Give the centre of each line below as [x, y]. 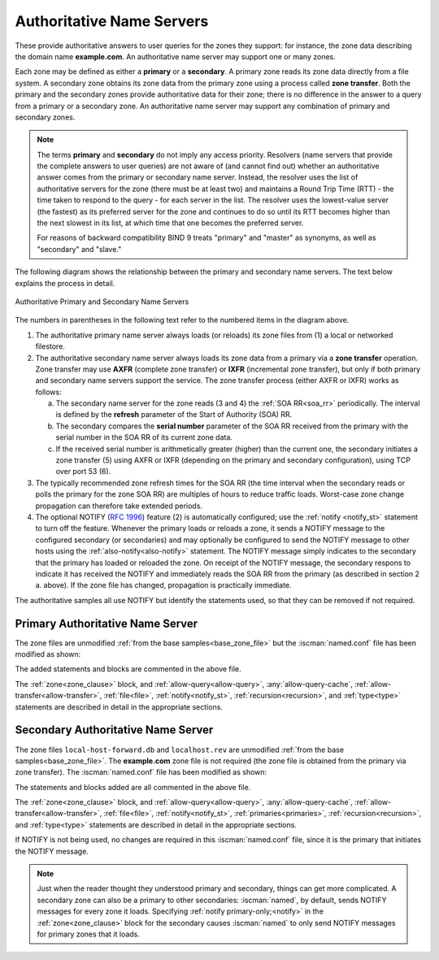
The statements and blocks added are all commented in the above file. [133, 787]
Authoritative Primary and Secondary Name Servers [102, 302]
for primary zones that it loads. [88, 934]
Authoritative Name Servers [112, 21]
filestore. [50, 346]
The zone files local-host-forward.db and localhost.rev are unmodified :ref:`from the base [180, 749]
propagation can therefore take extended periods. [119, 506]
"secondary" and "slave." [79, 249]
